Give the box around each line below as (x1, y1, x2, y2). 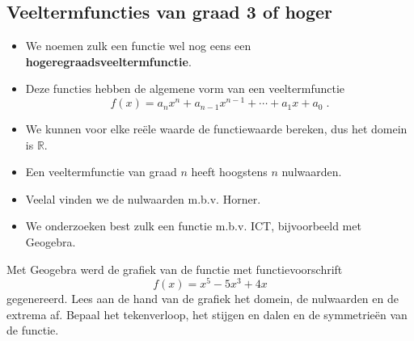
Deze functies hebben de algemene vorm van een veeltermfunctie (25, 80, 345, 97)
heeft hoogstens (191, 163, 268, 180)
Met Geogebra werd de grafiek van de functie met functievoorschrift (6, 260, 343, 277)
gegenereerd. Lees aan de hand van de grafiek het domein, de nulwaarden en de (6, 290, 399, 307)
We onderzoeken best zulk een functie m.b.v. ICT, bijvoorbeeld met (25, 217, 361, 234)
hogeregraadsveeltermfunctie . (25, 53, 192, 69)
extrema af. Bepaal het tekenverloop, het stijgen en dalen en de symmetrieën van (6, 305, 408, 322)
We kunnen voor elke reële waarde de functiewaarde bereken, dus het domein (25, 120, 408, 137)
